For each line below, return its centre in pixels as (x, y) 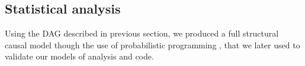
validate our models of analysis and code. (79, 56)
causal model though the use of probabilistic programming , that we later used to (152, 44)
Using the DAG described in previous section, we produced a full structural (142, 33)
